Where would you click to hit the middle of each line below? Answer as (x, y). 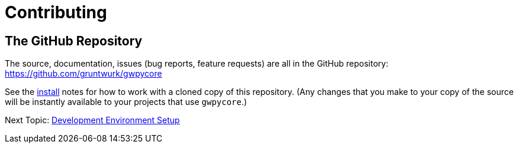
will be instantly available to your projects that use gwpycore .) (126, 102)
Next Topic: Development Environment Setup (92, 120)
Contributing (56, 12)
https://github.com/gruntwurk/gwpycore (83, 74)
